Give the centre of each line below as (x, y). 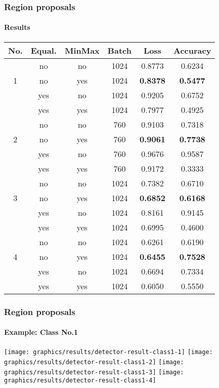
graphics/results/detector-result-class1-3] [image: (94, 372)
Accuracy (192, 50)
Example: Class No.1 (41, 332)
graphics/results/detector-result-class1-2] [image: (94, 362)
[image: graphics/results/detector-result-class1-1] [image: (108, 352)
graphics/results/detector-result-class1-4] (80, 381)
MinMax (82, 50)
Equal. (43, 50)
